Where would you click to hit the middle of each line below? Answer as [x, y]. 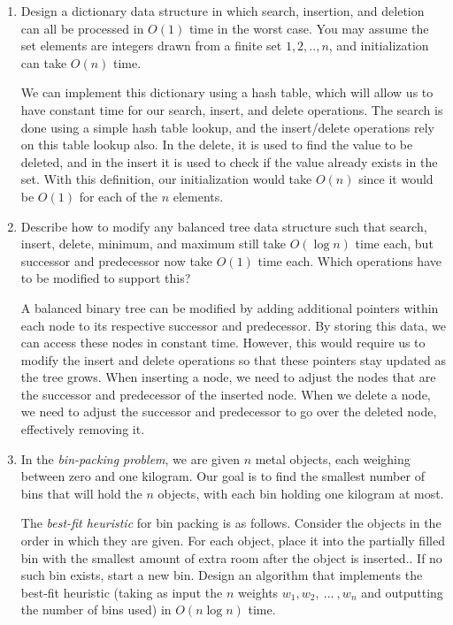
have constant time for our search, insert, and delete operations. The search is [232, 109]
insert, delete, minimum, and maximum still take [154, 244]
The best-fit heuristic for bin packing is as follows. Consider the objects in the [231, 523]
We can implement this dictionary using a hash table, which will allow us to [227, 92]
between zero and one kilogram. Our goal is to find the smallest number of [223, 476]
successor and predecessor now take [117, 260]
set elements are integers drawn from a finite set [151, 46]
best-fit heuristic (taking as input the [122, 592]
